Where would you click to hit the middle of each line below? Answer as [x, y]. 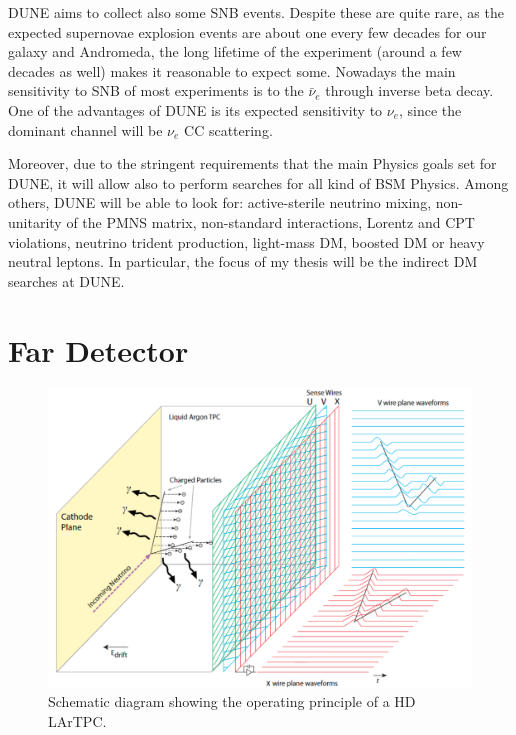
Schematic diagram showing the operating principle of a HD [232, 701]
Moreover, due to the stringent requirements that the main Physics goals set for [252, 163]
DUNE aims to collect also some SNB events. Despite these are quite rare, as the [256, 12]
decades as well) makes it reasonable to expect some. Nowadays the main [232, 70]
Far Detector [98, 349]
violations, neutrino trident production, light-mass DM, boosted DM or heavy [246, 241]
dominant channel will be [85, 129]
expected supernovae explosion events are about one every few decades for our [247, 31]
